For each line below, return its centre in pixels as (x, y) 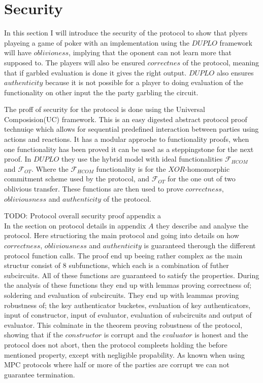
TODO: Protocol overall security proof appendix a (83, 216)
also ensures (235, 72)
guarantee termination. (40, 374)
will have (18, 52)
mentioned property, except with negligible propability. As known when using (124, 354)
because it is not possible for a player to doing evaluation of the (144, 82)
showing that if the (34, 335)
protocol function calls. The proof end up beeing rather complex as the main (123, 255)
